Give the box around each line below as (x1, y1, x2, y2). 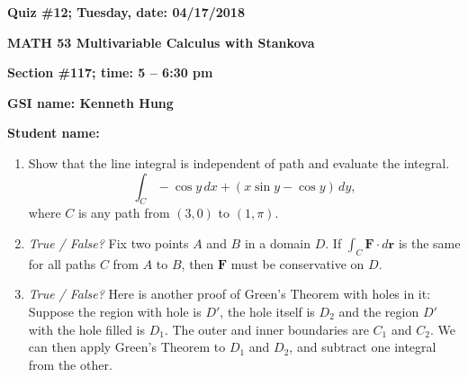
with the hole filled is (28, 319, 145, 338)
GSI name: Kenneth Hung (7, 93, 174, 112)
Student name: (7, 123, 100, 142)
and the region (338, 301, 419, 320)
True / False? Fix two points (28, 233, 189, 252)
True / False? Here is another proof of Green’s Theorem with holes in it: (28, 284, 431, 303)
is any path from (77, 203, 170, 222)
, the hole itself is (220, 301, 315, 320)
